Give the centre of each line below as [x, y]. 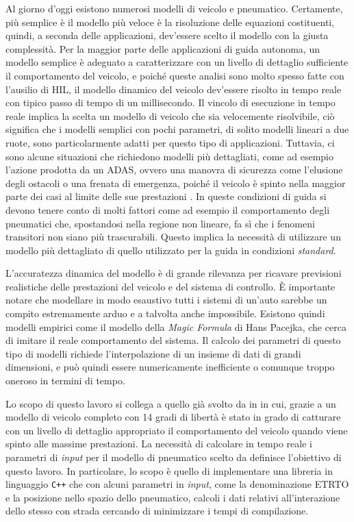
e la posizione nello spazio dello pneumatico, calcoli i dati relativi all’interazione [173, 497]
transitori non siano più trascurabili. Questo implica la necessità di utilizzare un [173, 237]
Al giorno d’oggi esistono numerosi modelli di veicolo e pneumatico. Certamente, [174, 8]
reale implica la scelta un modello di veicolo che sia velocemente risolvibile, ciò [170, 115]
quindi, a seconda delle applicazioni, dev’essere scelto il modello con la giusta [167, 35]
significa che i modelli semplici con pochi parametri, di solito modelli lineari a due [177, 129]
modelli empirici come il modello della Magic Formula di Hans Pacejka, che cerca [176, 326]
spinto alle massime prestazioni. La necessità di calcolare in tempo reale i [159, 444]
